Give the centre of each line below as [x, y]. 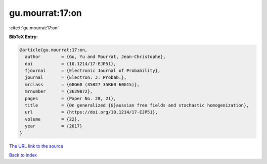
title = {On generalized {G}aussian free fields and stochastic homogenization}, [137, 106]
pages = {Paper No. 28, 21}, [70, 98]
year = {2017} [54, 126]
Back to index [23, 155]
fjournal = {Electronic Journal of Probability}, [93, 71]
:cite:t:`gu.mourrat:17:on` [34, 28]
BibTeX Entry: [23, 37]
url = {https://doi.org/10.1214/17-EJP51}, [91, 112]
